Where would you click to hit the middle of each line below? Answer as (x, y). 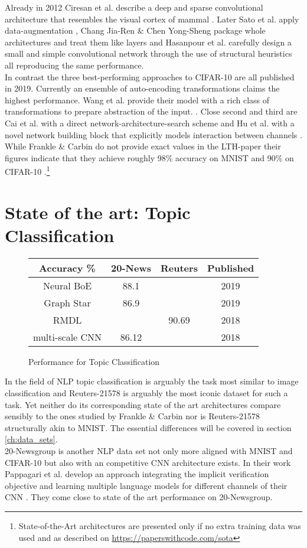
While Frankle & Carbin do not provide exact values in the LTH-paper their (143, 146)
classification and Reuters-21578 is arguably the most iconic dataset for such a (146, 393)
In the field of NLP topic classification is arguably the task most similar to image (152, 381)
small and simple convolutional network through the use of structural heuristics (148, 53)
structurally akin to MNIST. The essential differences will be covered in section (148, 427)
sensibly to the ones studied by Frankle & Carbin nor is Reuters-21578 (132, 416)
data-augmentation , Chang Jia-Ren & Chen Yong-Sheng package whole (135, 30)
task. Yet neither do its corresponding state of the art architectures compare (143, 404)
